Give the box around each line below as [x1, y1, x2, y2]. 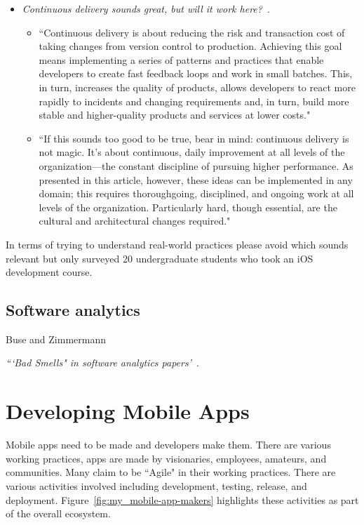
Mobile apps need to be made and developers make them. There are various [6, 437, 331, 452]
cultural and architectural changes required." [39, 213, 231, 228]
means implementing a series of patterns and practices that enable [39, 52, 324, 67]
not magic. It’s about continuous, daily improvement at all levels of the [39, 145, 345, 159]
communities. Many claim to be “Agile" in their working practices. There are [6, 465, 336, 479]
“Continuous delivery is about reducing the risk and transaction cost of [39, 25, 345, 39]
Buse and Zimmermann [6, 331, 107, 346]
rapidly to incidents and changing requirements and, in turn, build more [39, 93, 349, 108]
